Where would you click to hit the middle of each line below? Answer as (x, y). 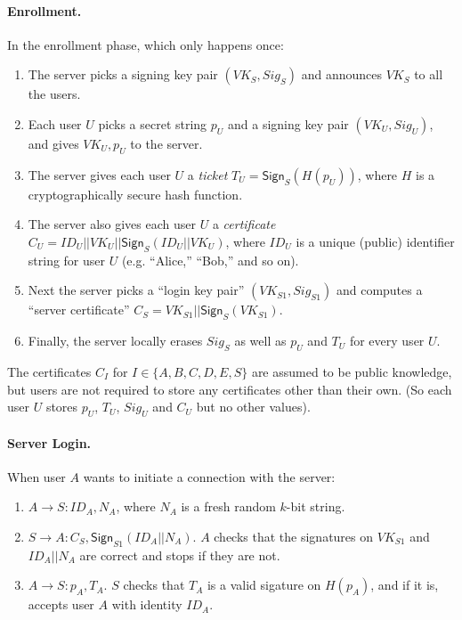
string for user (67, 260)
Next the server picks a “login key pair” (136, 290)
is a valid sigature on (264, 585)
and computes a (379, 290)
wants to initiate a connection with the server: (209, 476)
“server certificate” (79, 310)
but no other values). (253, 407)
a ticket (207, 174)
